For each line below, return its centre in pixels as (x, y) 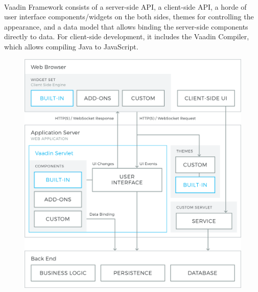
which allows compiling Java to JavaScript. (71, 46)
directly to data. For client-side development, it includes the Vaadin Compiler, (127, 36)
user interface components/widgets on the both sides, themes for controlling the (129, 17)
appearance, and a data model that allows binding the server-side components (126, 26)
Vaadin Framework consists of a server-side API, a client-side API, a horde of (125, 6)
